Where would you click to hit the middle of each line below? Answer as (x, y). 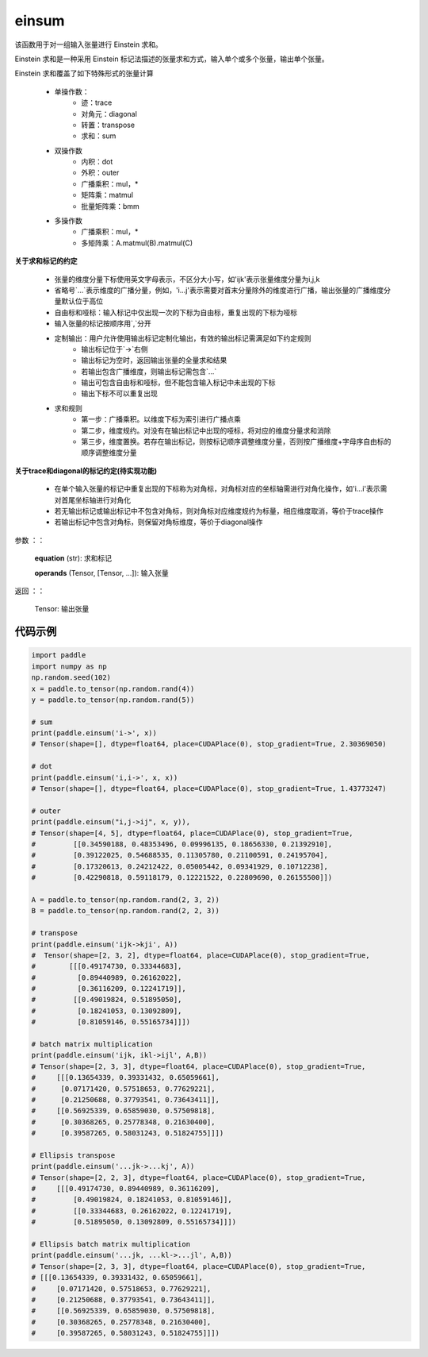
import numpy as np (69, 666)
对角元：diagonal (109, 114)
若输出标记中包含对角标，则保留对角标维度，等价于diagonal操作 (159, 522)
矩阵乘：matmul (107, 195)
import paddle (59, 655)
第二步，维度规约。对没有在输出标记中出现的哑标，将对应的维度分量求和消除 (206, 430)
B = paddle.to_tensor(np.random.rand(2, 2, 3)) (125, 911)
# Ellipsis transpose (73, 1155)
